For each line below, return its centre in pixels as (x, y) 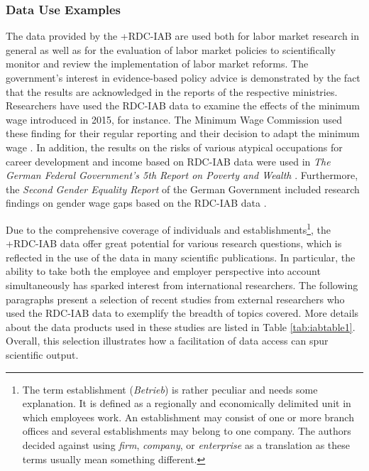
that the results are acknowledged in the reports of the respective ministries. (172, 91)
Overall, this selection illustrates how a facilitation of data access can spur (167, 341)
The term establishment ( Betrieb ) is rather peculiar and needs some (170, 389)
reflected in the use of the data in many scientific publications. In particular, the (181, 257)
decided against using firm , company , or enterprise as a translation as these (186, 444)
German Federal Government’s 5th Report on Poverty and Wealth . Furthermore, (182, 175)
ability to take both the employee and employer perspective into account (163, 271)
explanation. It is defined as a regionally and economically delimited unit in (187, 403)
